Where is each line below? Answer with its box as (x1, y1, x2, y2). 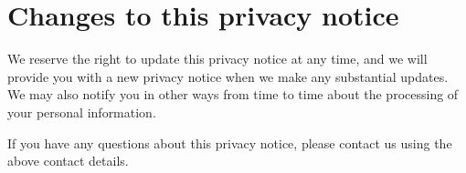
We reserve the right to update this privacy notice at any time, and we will (7, 49, 428, 68)
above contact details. (7, 151, 129, 170)
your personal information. (7, 102, 156, 121)
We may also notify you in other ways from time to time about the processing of (7, 85, 459, 104)
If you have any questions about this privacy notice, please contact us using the (7, 133, 452, 152)
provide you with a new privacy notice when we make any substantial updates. (7, 66, 449, 86)
